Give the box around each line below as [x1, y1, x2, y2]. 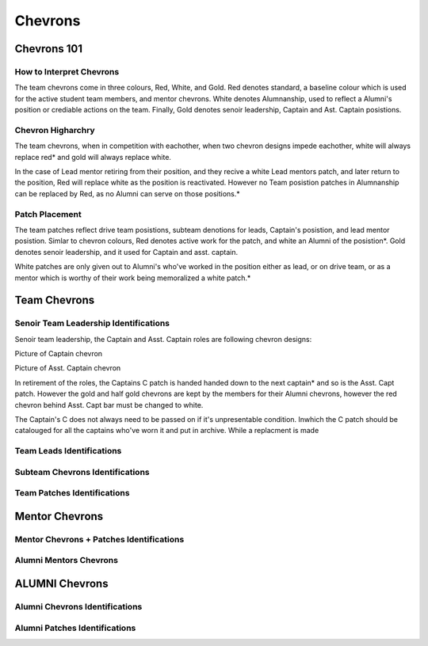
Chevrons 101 [14, 42, 83, 55]
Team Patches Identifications [14, 488, 130, 499]
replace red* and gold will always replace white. [14, 152, 172, 161]
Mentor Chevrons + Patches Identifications [14, 534, 185, 545]
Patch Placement [14, 208, 82, 219]
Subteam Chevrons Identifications [14, 466, 150, 477]
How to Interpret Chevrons [14, 66, 120, 77]
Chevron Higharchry [14, 124, 95, 135]
